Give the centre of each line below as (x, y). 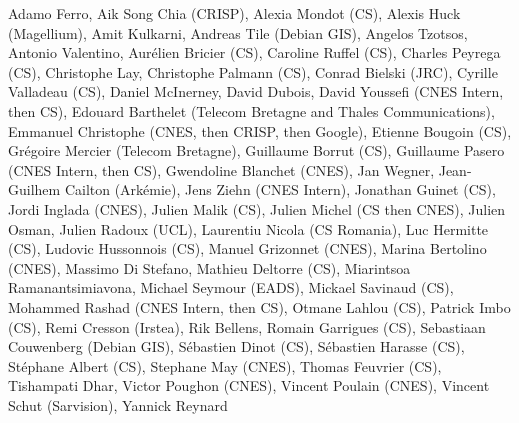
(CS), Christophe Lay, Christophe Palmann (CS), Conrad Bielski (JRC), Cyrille (253, 71)
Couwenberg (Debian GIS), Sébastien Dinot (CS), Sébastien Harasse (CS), (236, 346)
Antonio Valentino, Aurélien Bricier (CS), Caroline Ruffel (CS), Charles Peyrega (254, 52)
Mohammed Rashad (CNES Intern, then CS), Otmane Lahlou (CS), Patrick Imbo (259, 306)
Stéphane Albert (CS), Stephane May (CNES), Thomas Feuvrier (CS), (225, 365)
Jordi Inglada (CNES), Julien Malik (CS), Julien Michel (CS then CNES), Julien (257, 208)
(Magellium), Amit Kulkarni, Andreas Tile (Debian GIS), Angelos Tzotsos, (238, 32)
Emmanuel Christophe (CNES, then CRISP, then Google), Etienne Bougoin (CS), (260, 130)
